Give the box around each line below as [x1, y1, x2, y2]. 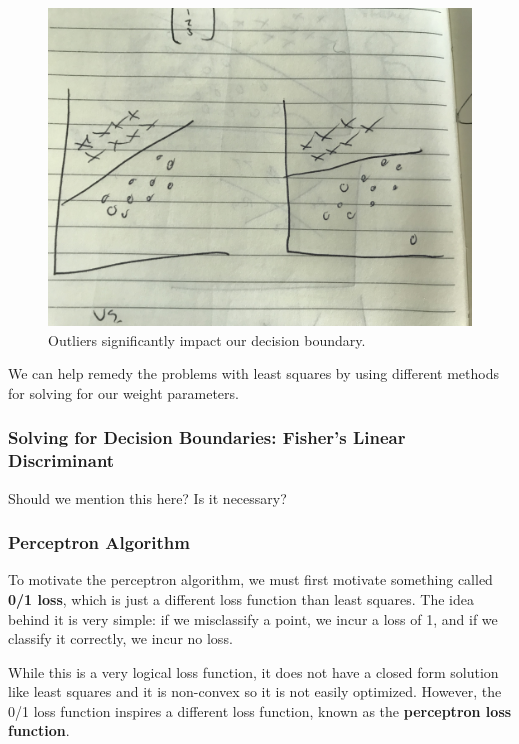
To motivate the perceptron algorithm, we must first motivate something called [8, 569, 493, 590]
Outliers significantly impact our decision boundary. [48, 329, 366, 350]
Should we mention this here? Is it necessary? [8, 487, 287, 508]
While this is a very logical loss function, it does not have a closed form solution [8, 661, 499, 682]
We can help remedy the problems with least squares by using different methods [8, 363, 499, 384]
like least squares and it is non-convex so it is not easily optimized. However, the [8, 681, 502, 702]
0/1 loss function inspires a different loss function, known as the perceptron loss [8, 700, 512, 721]
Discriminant [8, 448, 115, 473]
